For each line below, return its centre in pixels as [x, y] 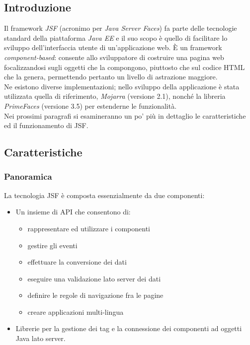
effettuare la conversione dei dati [77, 262]
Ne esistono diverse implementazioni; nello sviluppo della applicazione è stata [122, 86]
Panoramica [28, 176]
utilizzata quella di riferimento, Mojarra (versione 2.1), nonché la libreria [115, 96]
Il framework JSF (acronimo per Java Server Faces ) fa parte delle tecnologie [121, 28]
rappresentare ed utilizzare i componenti [89, 228]
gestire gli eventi [52, 245]
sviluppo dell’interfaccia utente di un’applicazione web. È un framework [113, 47]
